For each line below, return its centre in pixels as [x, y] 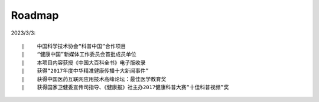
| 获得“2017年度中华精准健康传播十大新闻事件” [85, 71]
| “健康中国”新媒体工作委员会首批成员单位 [79, 55]
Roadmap [35, 15]
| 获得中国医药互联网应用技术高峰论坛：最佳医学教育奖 [94, 79]
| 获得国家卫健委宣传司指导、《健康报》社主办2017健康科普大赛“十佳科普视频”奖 [125, 87]
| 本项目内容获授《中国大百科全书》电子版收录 [84, 62]
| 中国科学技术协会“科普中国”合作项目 [74, 46]
